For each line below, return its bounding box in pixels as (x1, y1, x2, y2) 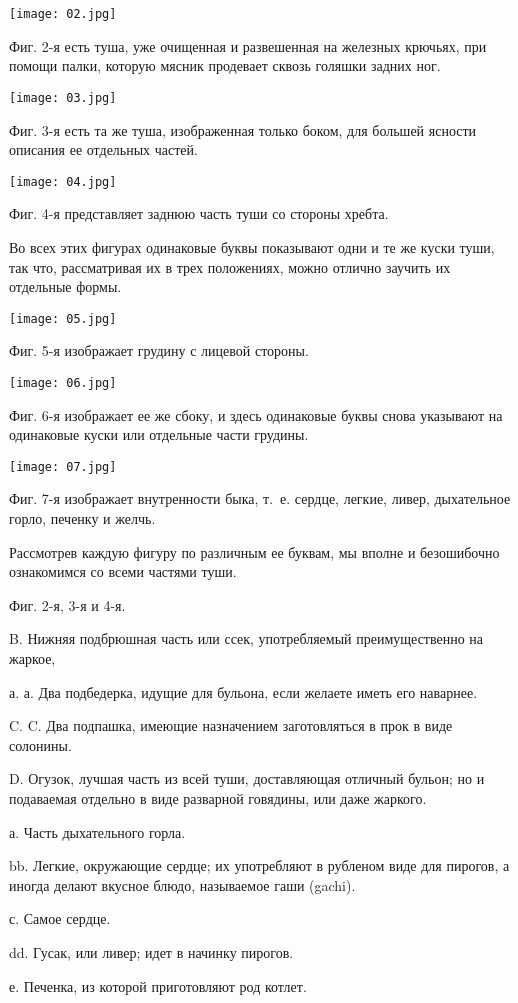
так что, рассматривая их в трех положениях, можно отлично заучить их (9, 256, 451, 277)
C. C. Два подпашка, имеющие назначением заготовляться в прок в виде (9, 715, 453, 736)
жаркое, (9, 648, 56, 669)
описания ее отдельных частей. (9, 139, 198, 160)
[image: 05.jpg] (9, 311, 117, 326)
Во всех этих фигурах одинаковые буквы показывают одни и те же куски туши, (9, 236, 495, 257)
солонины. (9, 734, 72, 755)
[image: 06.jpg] (9, 375, 117, 390)
